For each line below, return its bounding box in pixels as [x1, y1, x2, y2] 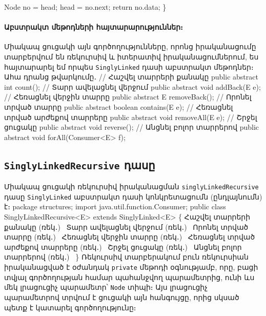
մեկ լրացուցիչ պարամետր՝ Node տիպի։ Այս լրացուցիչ [4, 282, 208, 292]
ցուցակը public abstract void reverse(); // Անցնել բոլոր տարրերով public [4, 122, 259, 132]
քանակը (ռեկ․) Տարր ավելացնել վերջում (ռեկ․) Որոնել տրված [4, 221, 249, 232]
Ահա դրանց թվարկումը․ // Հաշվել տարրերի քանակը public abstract [4, 71, 258, 82]
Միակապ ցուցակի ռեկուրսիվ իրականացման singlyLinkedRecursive [4, 181, 259, 192]
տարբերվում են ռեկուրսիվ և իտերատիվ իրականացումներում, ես [4, 51, 259, 62]
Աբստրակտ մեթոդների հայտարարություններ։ [4, 22, 183, 32]
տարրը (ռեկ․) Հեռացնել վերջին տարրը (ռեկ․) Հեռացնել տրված [4, 231, 255, 242]
